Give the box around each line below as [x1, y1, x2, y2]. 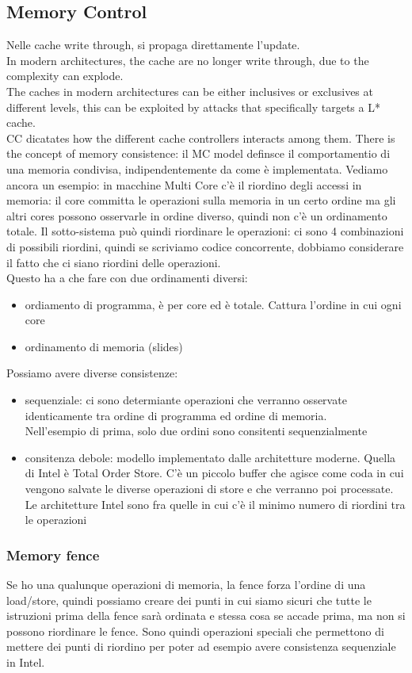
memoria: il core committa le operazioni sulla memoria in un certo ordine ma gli [6, 192, 396, 208]
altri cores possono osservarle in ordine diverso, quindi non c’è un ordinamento [6, 207, 387, 224]
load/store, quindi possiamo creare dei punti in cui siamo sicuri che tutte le [6, 591, 372, 608]
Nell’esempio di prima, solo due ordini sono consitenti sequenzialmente [25, 423, 368, 439]
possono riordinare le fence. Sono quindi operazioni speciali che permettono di [6, 622, 384, 639]
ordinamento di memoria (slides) [25, 338, 183, 354]
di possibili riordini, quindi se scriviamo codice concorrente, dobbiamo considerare [6, 238, 404, 254]
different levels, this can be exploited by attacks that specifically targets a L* [6, 98, 380, 115]
